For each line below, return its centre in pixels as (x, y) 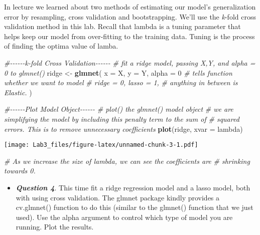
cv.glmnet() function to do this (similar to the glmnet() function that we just (135, 207)
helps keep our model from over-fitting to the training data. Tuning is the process (129, 36)
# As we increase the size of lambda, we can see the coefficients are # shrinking (127, 161)
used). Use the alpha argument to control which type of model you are (124, 217)
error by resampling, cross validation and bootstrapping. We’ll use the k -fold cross (130, 16)
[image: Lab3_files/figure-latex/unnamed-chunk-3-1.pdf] (101, 145)
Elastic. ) (18, 92)
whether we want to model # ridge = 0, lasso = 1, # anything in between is (121, 82)
